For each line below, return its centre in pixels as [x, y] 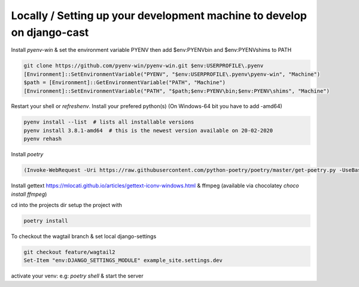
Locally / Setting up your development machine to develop [159, 16]
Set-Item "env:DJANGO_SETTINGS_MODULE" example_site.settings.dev [123, 260]
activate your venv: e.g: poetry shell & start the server [77, 276]
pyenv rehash [43, 139]
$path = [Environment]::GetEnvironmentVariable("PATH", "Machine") [125, 83]
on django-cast [50, 32]
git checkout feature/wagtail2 [70, 252]
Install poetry [27, 155]
